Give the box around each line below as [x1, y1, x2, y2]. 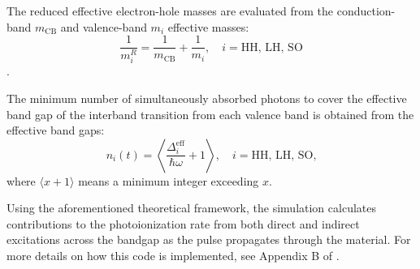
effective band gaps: [6, 122, 105, 139]
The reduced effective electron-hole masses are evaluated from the [6, 2, 334, 19]
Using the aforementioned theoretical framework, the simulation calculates [6, 199, 376, 216]
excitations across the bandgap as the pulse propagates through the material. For [6, 231, 411, 248]
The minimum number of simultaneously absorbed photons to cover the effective [6, 89, 407, 106]
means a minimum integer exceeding [78, 172, 259, 189]
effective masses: [167, 18, 249, 35]
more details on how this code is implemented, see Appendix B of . [6, 247, 340, 264]
